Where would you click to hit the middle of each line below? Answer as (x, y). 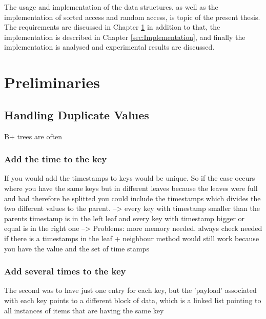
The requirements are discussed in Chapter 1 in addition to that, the (112, 27)
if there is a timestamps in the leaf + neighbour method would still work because (132, 238)
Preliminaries (52, 82)
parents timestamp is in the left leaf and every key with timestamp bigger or (125, 218)
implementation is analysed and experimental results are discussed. (109, 47)
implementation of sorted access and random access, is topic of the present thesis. (132, 17)
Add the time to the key (56, 159)
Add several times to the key (65, 271)
